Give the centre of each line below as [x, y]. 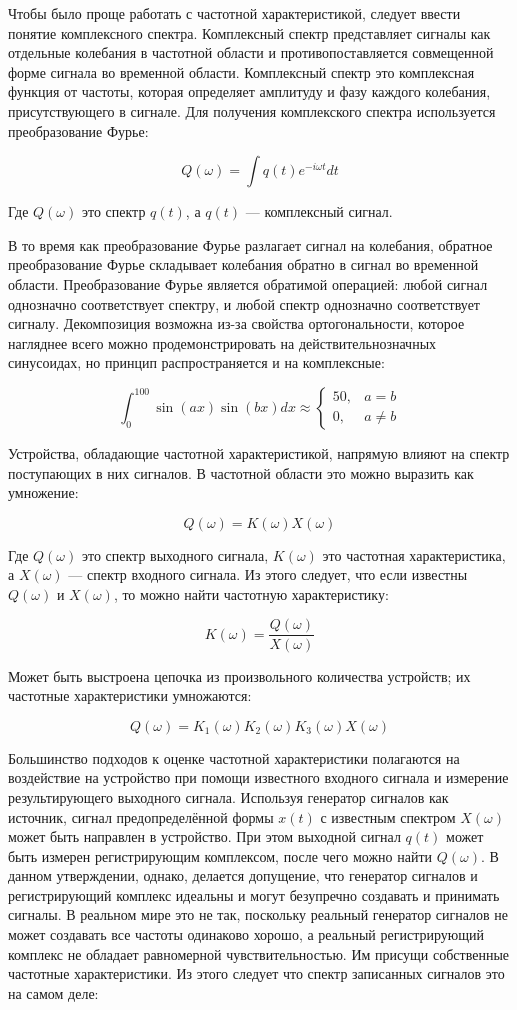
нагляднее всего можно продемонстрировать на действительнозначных [222, 342]
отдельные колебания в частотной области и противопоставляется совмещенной [251, 52]
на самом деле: [53, 992]
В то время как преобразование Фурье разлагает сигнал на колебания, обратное [250, 244]
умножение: [43, 492]
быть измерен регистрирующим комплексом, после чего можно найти [220, 855]
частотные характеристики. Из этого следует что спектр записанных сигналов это [256, 973]
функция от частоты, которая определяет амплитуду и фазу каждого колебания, [249, 91]
